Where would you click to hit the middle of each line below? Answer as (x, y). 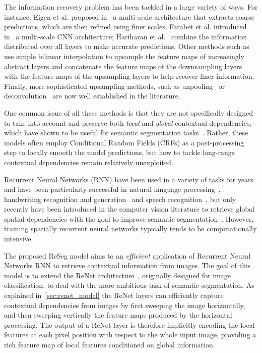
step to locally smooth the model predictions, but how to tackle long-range (120, 152)
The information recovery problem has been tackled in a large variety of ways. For (131, 7)
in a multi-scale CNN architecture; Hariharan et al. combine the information (126, 36)
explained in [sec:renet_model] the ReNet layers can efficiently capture (114, 295)
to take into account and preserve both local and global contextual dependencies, (128, 122)
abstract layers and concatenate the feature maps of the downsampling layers (123, 66)
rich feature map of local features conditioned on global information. (110, 344)
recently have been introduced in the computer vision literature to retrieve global (129, 209)
